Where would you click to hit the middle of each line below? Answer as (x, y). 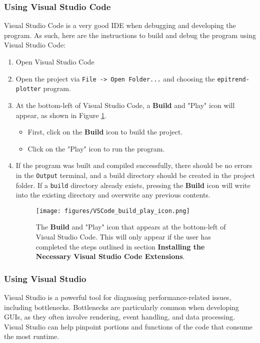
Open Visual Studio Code (55, 61)
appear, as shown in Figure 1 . (61, 115)
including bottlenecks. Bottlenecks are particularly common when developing (121, 307)
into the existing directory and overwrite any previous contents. (113, 195)
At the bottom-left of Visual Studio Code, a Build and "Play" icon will (125, 105)
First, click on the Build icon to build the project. (105, 132)
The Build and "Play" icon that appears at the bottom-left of (131, 227)
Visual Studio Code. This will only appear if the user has (123, 237)
